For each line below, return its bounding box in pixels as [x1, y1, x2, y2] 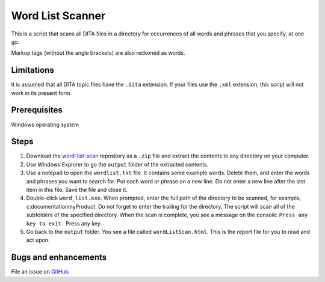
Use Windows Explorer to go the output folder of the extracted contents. [26, 161, 209, 168]
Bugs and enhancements [11, 253, 107, 263]
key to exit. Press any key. [26, 219, 102, 227]
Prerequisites [11, 105, 63, 115]
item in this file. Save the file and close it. [26, 186, 128, 193]
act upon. [26, 236, 50, 244]
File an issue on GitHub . [11, 268, 70, 275]
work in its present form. [11, 89, 72, 96]
